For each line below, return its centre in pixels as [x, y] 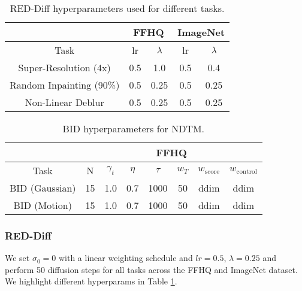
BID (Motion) [43, 205]
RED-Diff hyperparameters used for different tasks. [117, 8]
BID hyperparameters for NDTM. [134, 128]
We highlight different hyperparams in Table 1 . [91, 281]
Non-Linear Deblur [64, 102]
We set [17, 258]
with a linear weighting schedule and [126, 258]
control [247, 171]
